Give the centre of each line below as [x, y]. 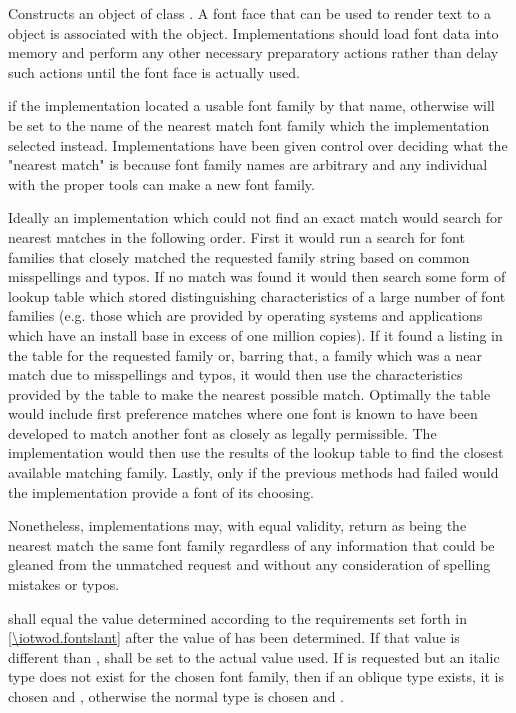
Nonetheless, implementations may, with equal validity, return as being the [237, 525]
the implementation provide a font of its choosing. [161, 491]
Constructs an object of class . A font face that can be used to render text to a [250, 13]
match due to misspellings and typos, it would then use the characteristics [235, 374]
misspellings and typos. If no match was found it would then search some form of [257, 276]
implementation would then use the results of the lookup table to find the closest [256, 452]
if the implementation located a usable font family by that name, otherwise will [251, 105]
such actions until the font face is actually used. [154, 71]
